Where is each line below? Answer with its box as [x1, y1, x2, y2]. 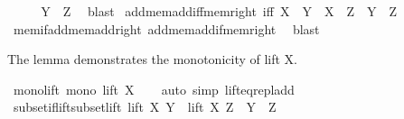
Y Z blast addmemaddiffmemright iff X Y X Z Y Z [41, 2, 397, 20]
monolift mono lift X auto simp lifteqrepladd [13, 79, 295, 98]
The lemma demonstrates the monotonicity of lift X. [7, 50, 298, 69]
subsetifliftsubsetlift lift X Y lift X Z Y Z [13, 97, 277, 116]
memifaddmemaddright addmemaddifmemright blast [13, 19, 320, 38]
